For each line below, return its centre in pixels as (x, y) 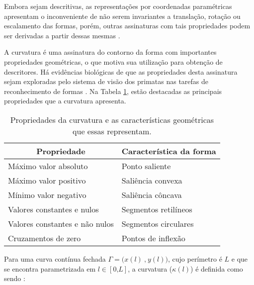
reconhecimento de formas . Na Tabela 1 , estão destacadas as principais (113, 91)
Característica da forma (169, 151)
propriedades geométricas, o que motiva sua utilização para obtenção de (113, 61)
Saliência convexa (152, 180)
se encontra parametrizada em (50, 268)
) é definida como (217, 268)
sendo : (15, 278)
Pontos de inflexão (153, 238)
